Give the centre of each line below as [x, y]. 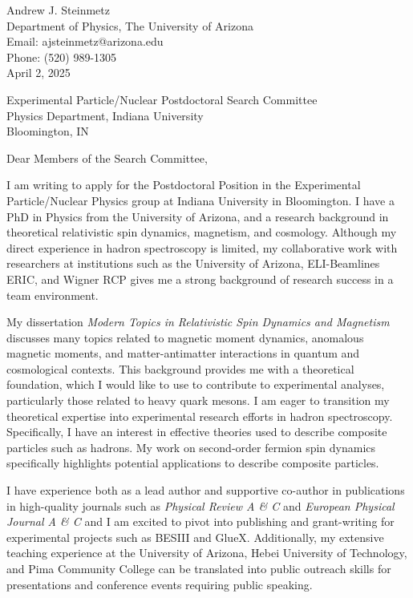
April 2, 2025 [38, 73]
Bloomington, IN [48, 131]
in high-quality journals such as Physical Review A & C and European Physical [200, 505]
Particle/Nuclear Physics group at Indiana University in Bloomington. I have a [200, 200]
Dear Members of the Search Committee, [107, 158]
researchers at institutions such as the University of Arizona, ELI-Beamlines [193, 263]
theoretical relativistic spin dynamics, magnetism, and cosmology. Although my [202, 232]
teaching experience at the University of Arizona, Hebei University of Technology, [207, 553]
